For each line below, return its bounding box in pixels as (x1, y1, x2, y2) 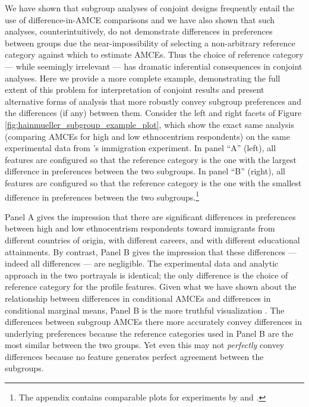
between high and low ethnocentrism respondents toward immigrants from (5, 222, 275, 234)
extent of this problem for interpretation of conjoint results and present (5, 83, 264, 96)
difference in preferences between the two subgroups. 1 (5, 189, 200, 203)
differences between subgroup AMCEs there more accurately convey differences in (5, 315, 302, 328)
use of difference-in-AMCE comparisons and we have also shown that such (5, 13, 275, 26)
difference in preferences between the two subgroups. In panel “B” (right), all (5, 165, 285, 177)
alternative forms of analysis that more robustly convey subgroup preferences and (5, 95, 301, 107)
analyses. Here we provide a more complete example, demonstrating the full (5, 71, 280, 84)
